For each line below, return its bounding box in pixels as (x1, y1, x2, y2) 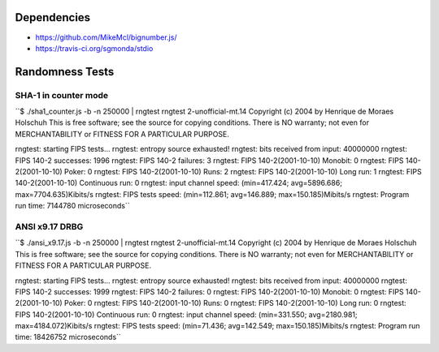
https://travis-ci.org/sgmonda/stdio (35, 43, 154, 53)
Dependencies (15, 11, 91, 24)
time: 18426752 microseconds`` (15, 333, 121, 342)
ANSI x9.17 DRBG (15, 221, 84, 232)
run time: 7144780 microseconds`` (15, 201, 130, 211)
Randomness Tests (15, 65, 115, 79)
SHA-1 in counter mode (15, 89, 109, 101)
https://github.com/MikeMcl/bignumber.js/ (35, 32, 177, 42)
